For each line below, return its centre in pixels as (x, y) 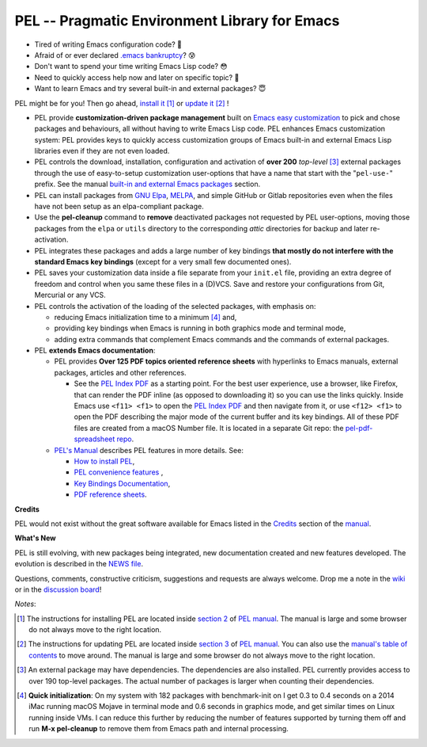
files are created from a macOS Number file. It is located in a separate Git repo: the (209, 428)
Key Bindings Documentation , (122, 483)
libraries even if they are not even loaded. (102, 151)
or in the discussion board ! (58, 589)
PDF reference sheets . (110, 494)
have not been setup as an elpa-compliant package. (119, 207)
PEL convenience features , (119, 472)
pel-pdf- (359, 428)
